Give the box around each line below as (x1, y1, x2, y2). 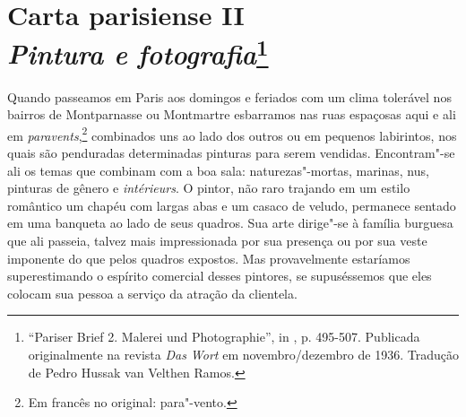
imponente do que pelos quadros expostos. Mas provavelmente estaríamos (7, 248, 410, 267)
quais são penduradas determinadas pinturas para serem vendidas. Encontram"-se (7, 143, 455, 162)
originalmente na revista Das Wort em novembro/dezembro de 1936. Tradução (28, 345, 459, 364)
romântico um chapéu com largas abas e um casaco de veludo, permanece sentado (7, 195, 456, 214)
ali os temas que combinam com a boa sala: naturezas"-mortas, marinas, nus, (7, 161, 429, 179)
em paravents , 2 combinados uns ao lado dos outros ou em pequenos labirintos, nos (7, 123, 457, 144)
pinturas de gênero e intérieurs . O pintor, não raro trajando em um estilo (7, 178, 410, 197)
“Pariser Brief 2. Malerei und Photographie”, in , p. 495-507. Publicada (28, 327, 420, 346)
